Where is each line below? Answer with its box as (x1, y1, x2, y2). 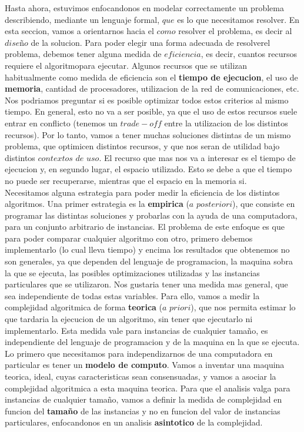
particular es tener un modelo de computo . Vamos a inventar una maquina (5, 359, 285, 371)
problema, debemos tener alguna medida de (5, 48, 162, 60)
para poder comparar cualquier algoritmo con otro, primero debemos (5, 232, 253, 244)
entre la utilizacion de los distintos (164, 116, 288, 129)
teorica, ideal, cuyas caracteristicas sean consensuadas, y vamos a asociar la (5, 370, 276, 382)
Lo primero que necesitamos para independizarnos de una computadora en (5, 347, 273, 359)
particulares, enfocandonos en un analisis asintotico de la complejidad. (5, 416, 263, 428)
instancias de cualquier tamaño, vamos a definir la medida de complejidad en (5, 393, 282, 406)
